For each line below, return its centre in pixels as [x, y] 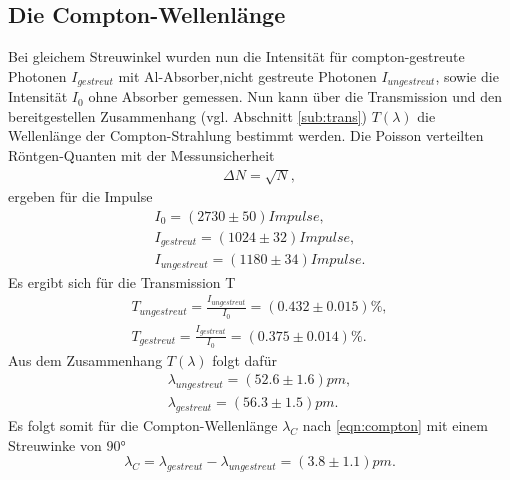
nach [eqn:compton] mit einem [395, 425]
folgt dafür [244, 359]
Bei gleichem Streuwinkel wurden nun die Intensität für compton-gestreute [236, 56]
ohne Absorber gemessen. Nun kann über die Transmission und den [295, 96]
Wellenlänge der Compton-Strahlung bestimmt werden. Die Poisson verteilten [246, 135]
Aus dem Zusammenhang [85, 359]
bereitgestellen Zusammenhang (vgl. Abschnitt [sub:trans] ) [188, 115]
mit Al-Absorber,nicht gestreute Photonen [247, 75]
